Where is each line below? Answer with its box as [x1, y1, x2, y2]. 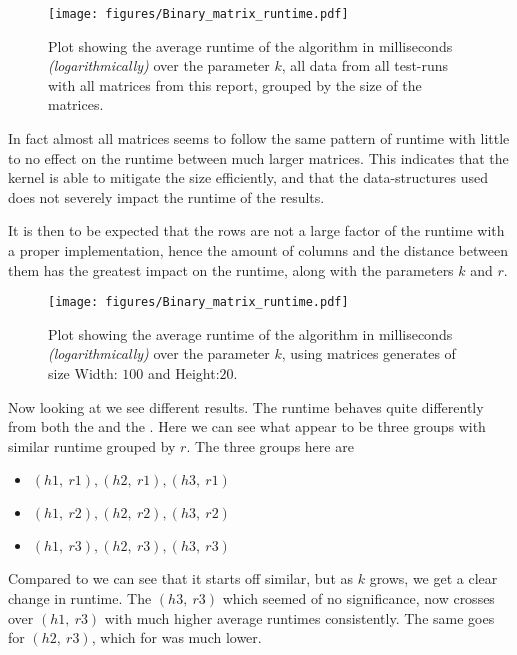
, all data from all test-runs [281, 55, 449, 76]
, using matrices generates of [281, 343, 456, 364]
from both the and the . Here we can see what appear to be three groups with [8, 416, 486, 437]
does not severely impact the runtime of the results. [8, 186, 325, 207]
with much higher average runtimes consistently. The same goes [104, 607, 495, 628]
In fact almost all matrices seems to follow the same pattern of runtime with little [8, 128, 510, 149]
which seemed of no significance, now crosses [222, 588, 495, 608]
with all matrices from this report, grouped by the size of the [48, 74, 422, 95]
